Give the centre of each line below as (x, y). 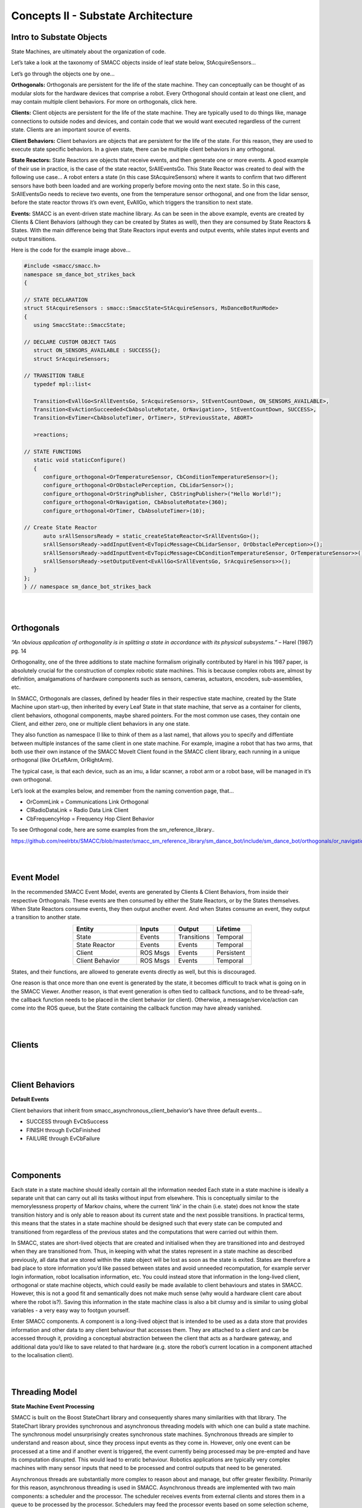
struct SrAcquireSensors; (72, 359)
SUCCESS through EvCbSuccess (67, 1121)
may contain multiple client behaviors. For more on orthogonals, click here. (104, 102)
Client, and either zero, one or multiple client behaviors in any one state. (100, 723)
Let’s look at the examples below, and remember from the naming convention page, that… (123, 791)
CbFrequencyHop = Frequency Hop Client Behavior (90, 819)
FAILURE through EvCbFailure (63, 1138)
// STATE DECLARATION (56, 299)
